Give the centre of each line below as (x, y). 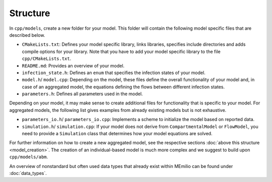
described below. (27, 35)
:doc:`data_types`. (28, 173)
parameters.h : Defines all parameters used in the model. (82, 94)
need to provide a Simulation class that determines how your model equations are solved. (117, 134)
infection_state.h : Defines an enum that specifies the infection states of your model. (114, 73)
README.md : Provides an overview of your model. (73, 66)
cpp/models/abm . (29, 157)
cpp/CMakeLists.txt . (47, 58)
